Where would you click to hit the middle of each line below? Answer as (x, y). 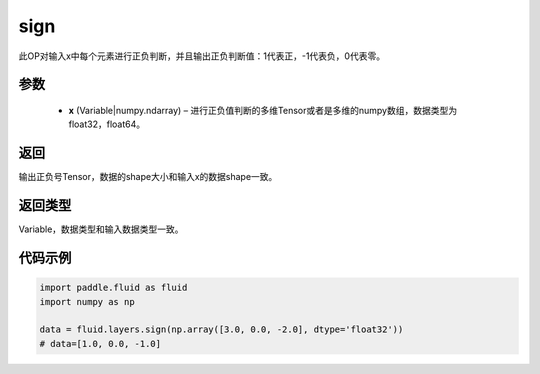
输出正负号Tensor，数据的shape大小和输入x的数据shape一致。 (148, 177)
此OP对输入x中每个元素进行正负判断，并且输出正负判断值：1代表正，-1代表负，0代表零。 (201, 56)
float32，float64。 (107, 124)
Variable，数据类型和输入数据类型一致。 (101, 229)
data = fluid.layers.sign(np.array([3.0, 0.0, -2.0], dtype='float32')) (221, 329)
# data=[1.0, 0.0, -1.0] (100, 343)
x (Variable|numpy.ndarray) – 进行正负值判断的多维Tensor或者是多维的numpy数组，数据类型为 (263, 110)
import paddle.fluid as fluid (113, 288)
